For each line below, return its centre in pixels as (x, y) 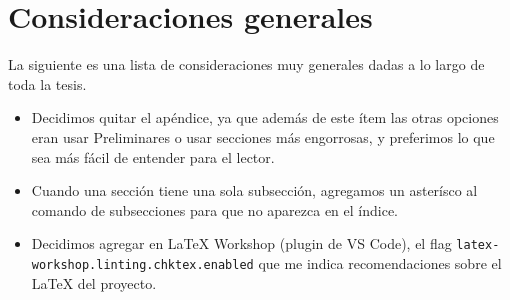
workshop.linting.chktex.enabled (142, 264)
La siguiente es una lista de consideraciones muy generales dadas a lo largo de (246, 64)
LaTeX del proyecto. (94, 282)
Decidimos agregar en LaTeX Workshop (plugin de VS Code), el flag (241, 243)
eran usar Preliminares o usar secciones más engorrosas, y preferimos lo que (263, 136)
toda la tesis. (47, 83)
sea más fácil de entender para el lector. (153, 156)
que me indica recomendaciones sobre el (380, 262)
